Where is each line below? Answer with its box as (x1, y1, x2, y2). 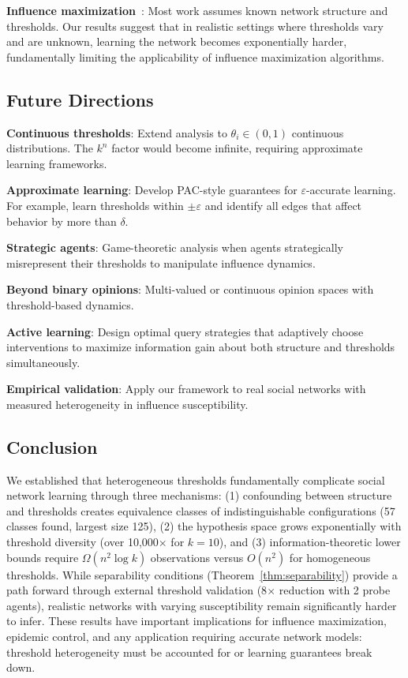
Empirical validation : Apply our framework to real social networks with (6, 380, 366, 397)
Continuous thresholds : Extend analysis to (6, 124, 227, 140)
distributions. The (6, 140, 93, 156)
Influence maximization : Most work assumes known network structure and (6, 2, 388, 18)
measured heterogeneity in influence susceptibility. (6, 395, 249, 412)
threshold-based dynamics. (6, 296, 134, 313)
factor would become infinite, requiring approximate (111, 140, 363, 156)
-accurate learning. (305, 182, 396, 198)
